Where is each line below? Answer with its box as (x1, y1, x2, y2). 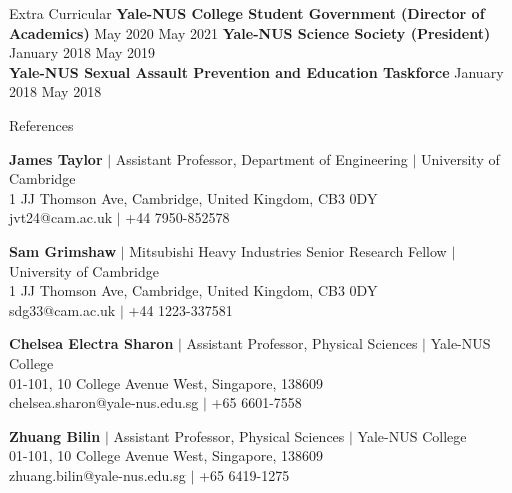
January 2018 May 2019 (9, 42, 156, 63)
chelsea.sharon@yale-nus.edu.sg (9, 392, 199, 413)
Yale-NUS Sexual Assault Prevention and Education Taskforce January (9, 61, 504, 82)
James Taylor (9, 148, 103, 169)
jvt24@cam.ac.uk (9, 207, 113, 228)
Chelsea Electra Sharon (9, 333, 174, 354)
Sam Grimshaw (9, 240, 117, 261)
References (9, 114, 74, 135)
